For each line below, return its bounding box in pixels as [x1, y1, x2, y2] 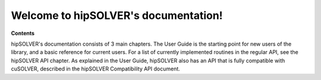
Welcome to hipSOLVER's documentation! [11, 9, 223, 22]
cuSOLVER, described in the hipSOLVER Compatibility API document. [11, 65, 181, 72]
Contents [11, 30, 35, 37]
